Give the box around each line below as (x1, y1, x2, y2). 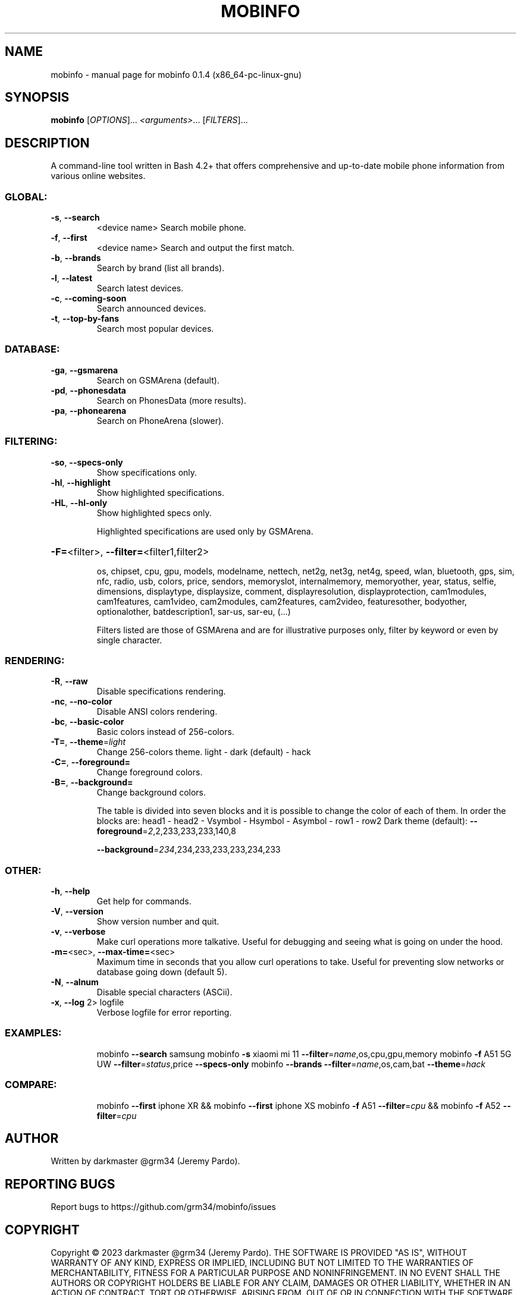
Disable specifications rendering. (96, 686, 226, 697)
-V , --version (51, 906, 103, 917)
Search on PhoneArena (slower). (96, 415, 224, 426)
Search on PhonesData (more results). (96, 395, 246, 406)
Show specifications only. (96, 467, 197, 477)
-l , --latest (51, 273, 93, 284)
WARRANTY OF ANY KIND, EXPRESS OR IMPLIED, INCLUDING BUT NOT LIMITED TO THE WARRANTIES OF (51, 1258, 474, 1268)
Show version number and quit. (96, 916, 219, 927)
